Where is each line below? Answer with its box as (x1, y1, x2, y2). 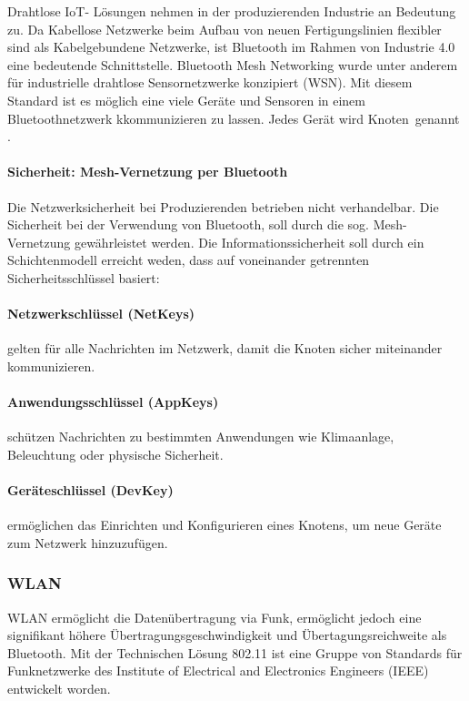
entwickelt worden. (7, 679, 111, 698)
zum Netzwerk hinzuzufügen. (7, 533, 168, 552)
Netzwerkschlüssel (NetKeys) (7, 304, 195, 323)
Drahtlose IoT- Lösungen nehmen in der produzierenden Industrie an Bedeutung (7, 2, 456, 20)
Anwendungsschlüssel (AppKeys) (7, 392, 219, 411)
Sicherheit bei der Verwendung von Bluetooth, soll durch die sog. (7, 215, 369, 234)
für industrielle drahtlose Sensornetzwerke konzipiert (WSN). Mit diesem (7, 73, 413, 92)
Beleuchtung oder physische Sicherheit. (7, 444, 224, 463)
